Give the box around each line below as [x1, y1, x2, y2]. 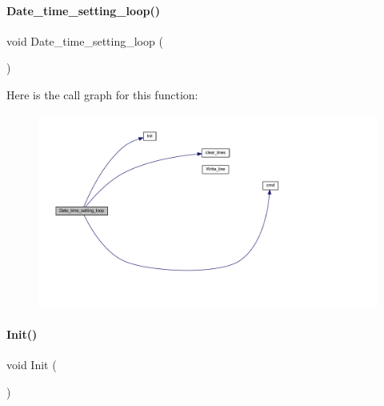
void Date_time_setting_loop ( [6, 32, 163, 49]
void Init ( [6, 356, 57, 372]
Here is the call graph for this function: [6, 86, 198, 103]
